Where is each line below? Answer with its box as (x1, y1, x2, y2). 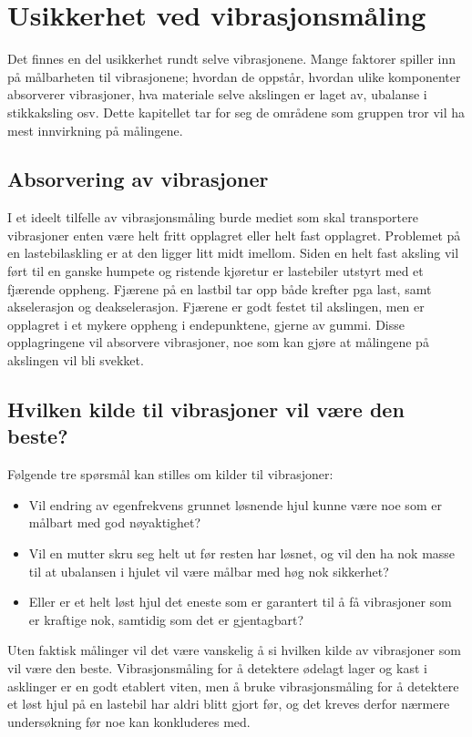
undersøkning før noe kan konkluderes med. (7, 711, 251, 731)
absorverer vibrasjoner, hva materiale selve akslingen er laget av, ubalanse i (7, 85, 427, 104)
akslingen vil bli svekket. (7, 351, 144, 370)
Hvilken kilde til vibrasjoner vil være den (7, 395, 405, 424)
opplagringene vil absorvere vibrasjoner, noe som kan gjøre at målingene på (7, 333, 429, 352)
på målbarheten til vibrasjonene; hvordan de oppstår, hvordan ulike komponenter (7, 67, 461, 86)
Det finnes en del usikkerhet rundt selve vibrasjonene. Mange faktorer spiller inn (7, 49, 457, 68)
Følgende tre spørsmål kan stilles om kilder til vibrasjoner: (7, 465, 333, 484)
